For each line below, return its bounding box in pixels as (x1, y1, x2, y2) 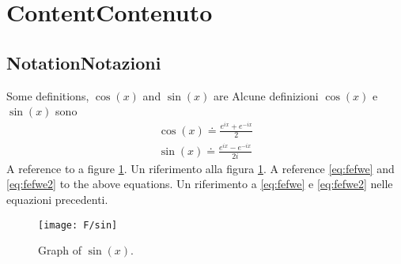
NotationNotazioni (6, 50, 161, 74)
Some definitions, (6, 87, 89, 104)
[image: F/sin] (38, 219, 118, 231)
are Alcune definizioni (213, 87, 319, 104)
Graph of (38, 242, 81, 258)
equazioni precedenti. (6, 191, 108, 208)
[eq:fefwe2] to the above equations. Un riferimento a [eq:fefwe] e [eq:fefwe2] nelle (6, 175, 393, 192)
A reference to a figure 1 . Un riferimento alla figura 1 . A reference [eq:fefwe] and (6, 160, 395, 176)
